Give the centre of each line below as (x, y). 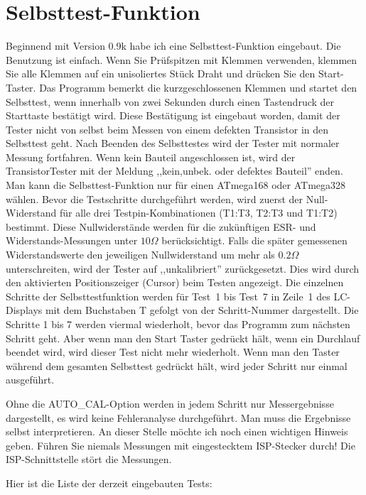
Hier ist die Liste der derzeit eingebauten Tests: (109, 483)
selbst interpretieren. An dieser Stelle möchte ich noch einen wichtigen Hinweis (177, 431)
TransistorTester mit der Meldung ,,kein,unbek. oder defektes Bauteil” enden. (174, 171)
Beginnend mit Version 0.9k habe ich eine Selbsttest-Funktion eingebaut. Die (173, 46)
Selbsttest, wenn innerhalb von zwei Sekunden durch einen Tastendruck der (170, 101)
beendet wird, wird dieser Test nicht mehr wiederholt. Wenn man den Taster (173, 352)
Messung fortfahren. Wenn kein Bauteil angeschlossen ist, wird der (151, 157)
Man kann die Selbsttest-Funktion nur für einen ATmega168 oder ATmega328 (176, 185)
